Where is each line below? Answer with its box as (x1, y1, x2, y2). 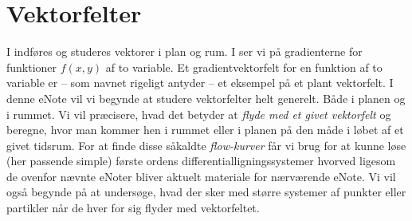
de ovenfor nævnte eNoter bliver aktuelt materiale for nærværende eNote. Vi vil (6, 168, 396, 184)
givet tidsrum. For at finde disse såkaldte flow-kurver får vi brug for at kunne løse (6, 136, 406, 153)
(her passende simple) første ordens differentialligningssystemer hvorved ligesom (6, 152, 396, 169)
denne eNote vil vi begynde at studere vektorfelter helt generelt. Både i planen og (6, 89, 406, 106)
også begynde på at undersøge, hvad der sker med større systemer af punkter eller (6, 184, 406, 200)
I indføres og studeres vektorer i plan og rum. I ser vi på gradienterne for (6, 43, 363, 60)
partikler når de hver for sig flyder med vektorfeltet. (6, 199, 260, 216)
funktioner (6, 58, 57, 75)
